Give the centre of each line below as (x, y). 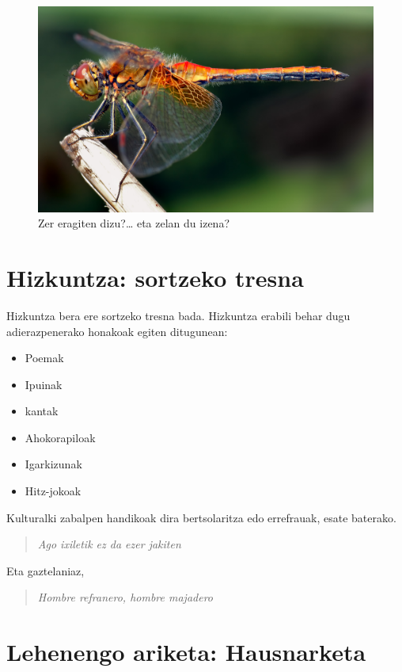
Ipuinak (44, 384)
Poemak (44, 358)
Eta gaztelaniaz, (46, 570)
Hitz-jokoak (53, 491)
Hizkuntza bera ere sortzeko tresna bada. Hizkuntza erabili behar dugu (178, 315)
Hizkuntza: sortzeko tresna (155, 277)
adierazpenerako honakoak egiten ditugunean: (117, 331)
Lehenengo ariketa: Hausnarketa (186, 652)
